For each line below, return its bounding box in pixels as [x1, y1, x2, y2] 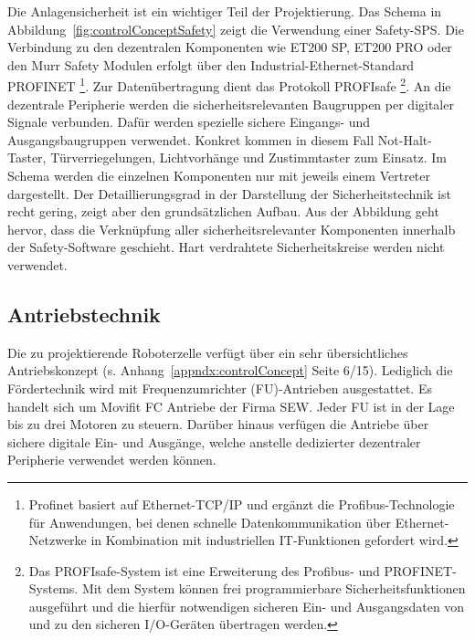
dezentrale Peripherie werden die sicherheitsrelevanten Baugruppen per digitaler [7, 94, 454, 113]
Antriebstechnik [7, 299, 161, 328]
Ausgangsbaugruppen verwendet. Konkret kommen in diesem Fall [7, 130, 375, 149]
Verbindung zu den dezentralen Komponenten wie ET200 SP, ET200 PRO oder [7, 37, 452, 57]
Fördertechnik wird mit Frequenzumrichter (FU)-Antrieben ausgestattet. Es [7, 378, 432, 397]
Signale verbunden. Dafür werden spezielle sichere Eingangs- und [7, 112, 371, 131]
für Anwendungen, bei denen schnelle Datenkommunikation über [28, 512, 392, 531]
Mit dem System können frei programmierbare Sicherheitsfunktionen [81, 579, 466, 598]
